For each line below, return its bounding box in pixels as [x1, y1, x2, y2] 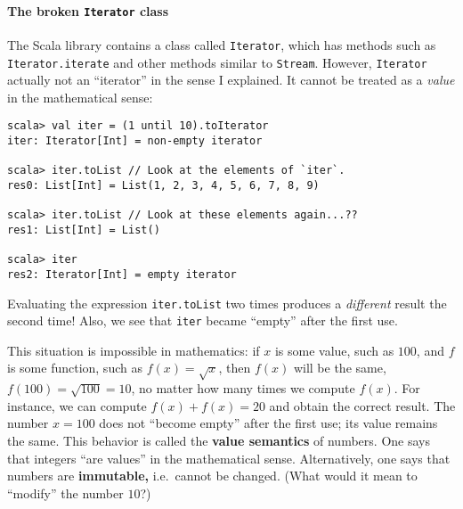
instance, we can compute [7, 396, 147, 415]
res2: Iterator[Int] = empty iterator [7, 267, 237, 281]
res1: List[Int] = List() [7, 223, 160, 236]
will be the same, [293, 358, 386, 377]
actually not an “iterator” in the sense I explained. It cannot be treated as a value [7, 70, 455, 89]
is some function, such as [7, 358, 142, 377]
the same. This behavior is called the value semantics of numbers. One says [7, 431, 430, 450]
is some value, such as [274, 341, 394, 359]
